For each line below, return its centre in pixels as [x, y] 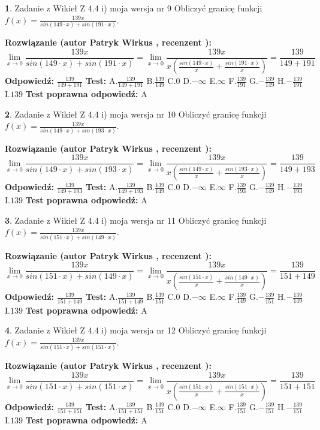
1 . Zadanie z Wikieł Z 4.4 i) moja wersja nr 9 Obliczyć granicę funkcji [134, 8]
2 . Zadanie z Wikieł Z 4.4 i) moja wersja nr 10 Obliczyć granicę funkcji [136, 114]
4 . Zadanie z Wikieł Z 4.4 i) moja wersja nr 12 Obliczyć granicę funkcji [136, 330]
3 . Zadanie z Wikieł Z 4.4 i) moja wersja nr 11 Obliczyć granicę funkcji [136, 220]
